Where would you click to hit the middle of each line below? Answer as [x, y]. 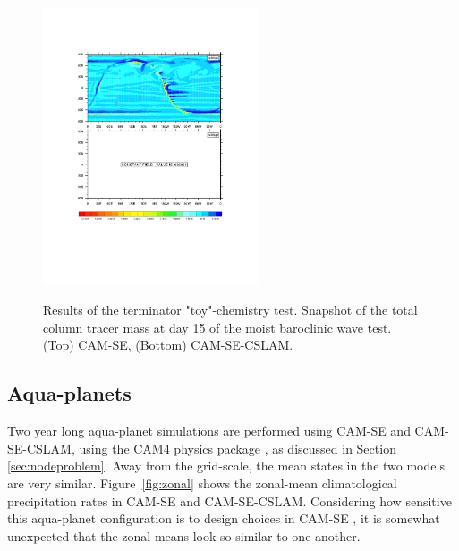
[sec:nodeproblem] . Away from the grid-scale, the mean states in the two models [226, 466]
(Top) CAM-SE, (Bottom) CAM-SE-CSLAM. [168, 345]
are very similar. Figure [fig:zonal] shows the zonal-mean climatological [202, 483]
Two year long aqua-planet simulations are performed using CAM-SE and [209, 431]
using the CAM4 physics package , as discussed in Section [238, 448]
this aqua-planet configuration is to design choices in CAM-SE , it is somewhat [224, 518]
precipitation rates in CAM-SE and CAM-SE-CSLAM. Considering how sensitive [229, 500]
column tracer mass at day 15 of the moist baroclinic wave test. [217, 327]
